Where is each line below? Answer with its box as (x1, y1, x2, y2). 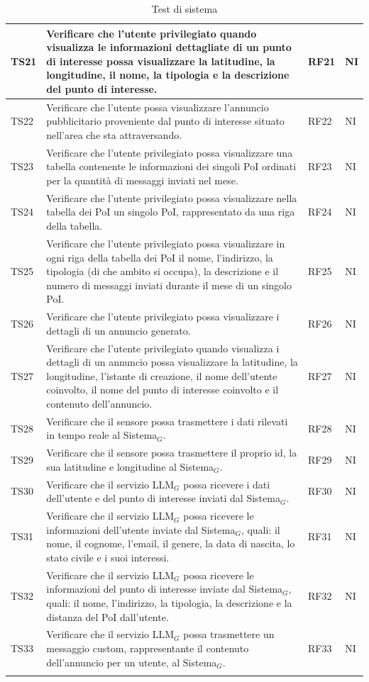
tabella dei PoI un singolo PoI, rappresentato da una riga (46, 204, 295, 219)
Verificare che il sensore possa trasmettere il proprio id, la (46, 445, 297, 460)
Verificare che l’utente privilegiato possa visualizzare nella (46, 190, 297, 205)
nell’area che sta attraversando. (46, 128, 182, 142)
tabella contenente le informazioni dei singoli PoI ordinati (46, 159, 297, 174)
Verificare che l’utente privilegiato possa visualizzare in (46, 235, 285, 250)
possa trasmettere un (183, 627, 275, 642)
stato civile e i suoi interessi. (46, 549, 170, 564)
